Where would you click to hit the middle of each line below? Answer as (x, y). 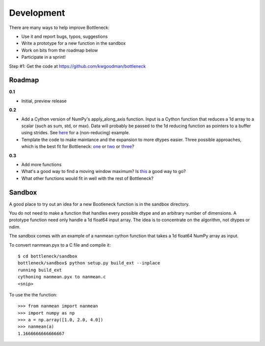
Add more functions (41, 164)
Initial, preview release (44, 101)
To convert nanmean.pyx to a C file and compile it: (60, 245)
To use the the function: (33, 294)
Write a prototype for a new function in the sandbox (74, 43)
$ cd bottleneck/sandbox (48, 256)
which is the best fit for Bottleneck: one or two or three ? (78, 146)
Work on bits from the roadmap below (60, 50)
